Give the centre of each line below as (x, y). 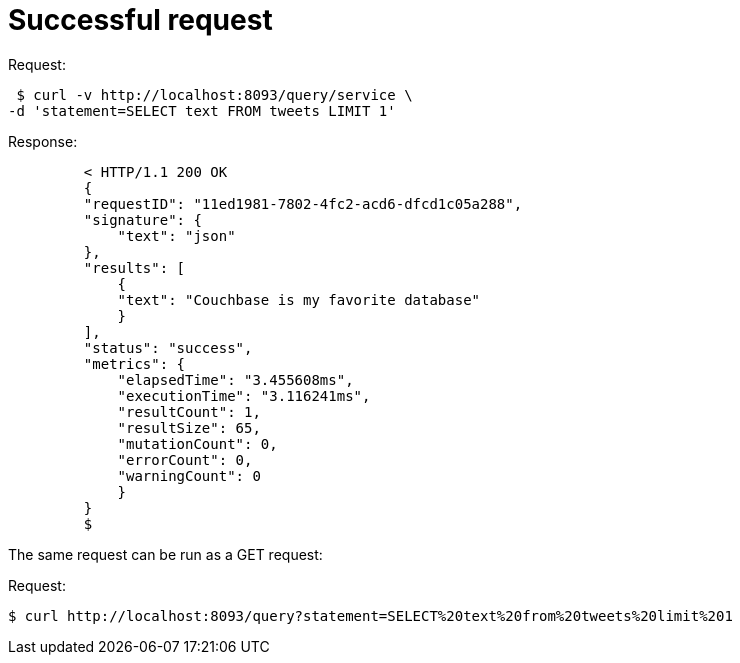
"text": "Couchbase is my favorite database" (299, 299)
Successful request (140, 20)
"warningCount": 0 (189, 475)
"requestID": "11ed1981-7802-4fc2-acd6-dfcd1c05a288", (303, 203)
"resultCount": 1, (189, 411)
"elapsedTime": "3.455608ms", (235, 379)
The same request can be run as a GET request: (165, 554)
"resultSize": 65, (189, 427)
